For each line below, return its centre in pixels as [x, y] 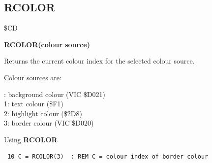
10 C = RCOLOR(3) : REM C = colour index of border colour [108, 156]
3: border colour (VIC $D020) [49, 123]
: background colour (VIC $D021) [55, 94]
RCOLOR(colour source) [47, 44]
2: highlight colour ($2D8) [43, 113]
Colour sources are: [33, 77]
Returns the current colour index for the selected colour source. [99, 61]
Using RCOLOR [31, 139]
